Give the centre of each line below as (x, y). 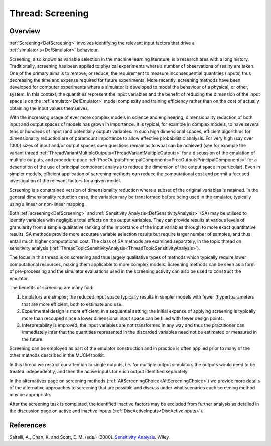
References (28, 426)
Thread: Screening (49, 13)
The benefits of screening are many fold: (51, 287)
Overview (25, 31)
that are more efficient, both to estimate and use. (72, 304)
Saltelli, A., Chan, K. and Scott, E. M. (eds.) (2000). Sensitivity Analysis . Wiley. (90, 437)
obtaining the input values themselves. (49, 108)
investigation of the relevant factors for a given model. (65, 181)
